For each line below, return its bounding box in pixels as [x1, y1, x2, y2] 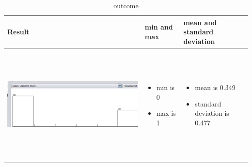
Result [7, 27, 30, 37]
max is [156, 108, 176, 118]
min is [156, 82, 175, 92]
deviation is [195, 108, 229, 118]
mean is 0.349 [195, 82, 236, 92]
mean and [183, 17, 217, 27]
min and [144, 22, 173, 32]
